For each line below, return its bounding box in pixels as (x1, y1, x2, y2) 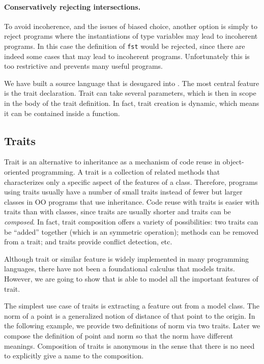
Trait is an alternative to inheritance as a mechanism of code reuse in (4, 156, 221, 167)
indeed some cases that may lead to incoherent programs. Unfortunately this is (4, 50, 250, 61)
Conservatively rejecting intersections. (4, 1, 141, 12)
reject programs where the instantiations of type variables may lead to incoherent (4, 31, 258, 41)
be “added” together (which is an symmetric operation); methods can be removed (4, 226, 259, 237)
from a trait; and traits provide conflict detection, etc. (4, 236, 172, 247)
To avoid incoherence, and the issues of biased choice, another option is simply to (4, 20, 257, 31)
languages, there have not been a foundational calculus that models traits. (4, 263, 235, 274)
